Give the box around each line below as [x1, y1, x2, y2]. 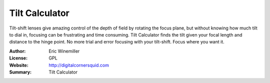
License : [9, 55, 27, 61]
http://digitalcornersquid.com [48, 62, 109, 68]
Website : [9, 62, 28, 68]
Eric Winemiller [48, 48, 80, 54]
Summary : [9, 69, 32, 75]
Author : [9, 48, 26, 54]
